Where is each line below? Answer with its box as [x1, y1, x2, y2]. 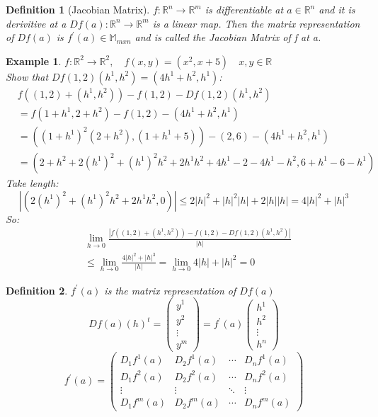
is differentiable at [205, 2, 284, 16]
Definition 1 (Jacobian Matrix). [6, 2, 150, 16]
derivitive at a [6, 16, 67, 30]
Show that [6, 69, 49, 84]
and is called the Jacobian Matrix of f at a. [134, 30, 321, 45]
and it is [319, 2, 355, 16]
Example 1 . [6, 53, 62, 68]
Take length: [6, 175, 59, 190]
